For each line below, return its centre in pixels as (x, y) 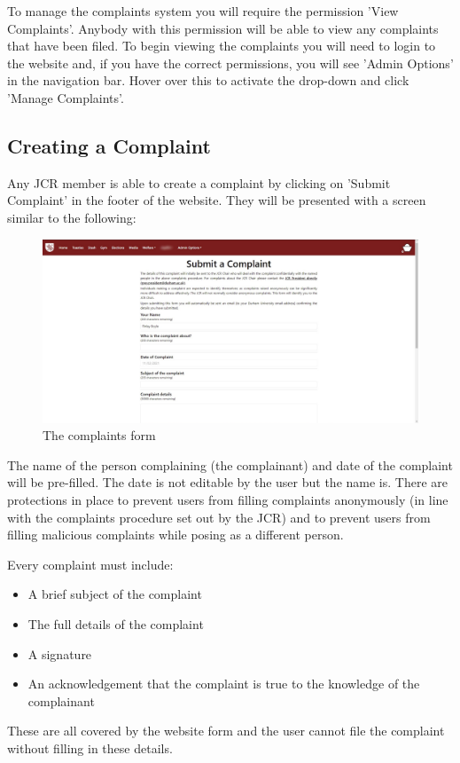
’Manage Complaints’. (66, 97)
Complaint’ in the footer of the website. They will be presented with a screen (217, 200)
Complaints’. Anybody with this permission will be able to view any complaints (223, 28)
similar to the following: (72, 217)
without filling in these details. (90, 747)
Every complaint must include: (90, 564)
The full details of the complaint (116, 623)
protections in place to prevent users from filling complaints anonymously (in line (228, 499)
